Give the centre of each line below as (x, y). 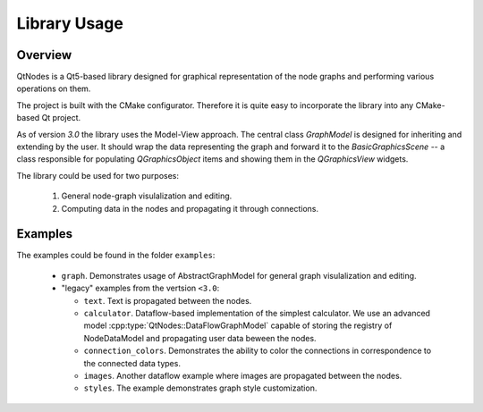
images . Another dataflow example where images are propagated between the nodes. (243, 376)
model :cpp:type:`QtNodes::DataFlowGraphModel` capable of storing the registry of (238, 325)
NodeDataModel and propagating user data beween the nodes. (200, 338)
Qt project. (61, 118)
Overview (44, 55)
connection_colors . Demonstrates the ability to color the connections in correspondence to (258, 351)
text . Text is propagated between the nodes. (168, 300)
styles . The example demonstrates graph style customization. (200, 388)
